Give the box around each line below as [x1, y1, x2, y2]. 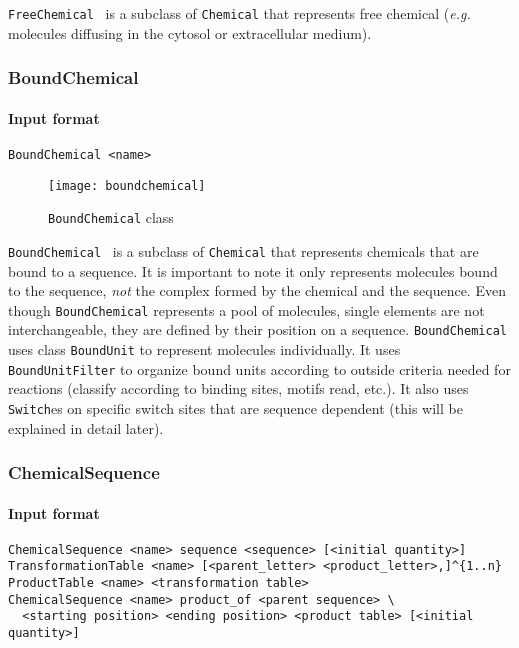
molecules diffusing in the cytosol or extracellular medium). [8, 22, 372, 43]
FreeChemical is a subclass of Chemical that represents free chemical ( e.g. [8, 3, 471, 23]
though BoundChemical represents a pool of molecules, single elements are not [8, 299, 485, 320]
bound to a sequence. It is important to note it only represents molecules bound [8, 260, 498, 281]
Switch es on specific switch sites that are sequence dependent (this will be [8, 397, 463, 418]
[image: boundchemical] [48, 178, 206, 193]
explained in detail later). [8, 417, 164, 438]
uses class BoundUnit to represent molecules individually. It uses [8, 339, 401, 360]
